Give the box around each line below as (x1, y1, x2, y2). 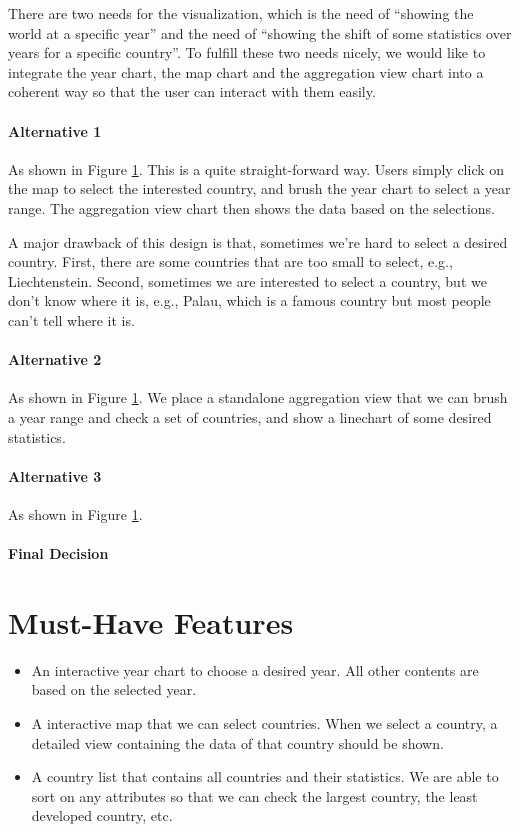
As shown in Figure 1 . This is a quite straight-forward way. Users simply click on (8, 158, 505, 179)
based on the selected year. (31, 679, 197, 700)
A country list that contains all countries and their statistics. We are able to (31, 766, 499, 787)
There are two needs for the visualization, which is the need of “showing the (8, 3, 474, 23)
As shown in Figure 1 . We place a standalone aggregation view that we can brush (8, 387, 508, 408)
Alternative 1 (8, 120, 102, 141)
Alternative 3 (8, 465, 102, 486)
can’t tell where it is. (8, 309, 135, 330)
